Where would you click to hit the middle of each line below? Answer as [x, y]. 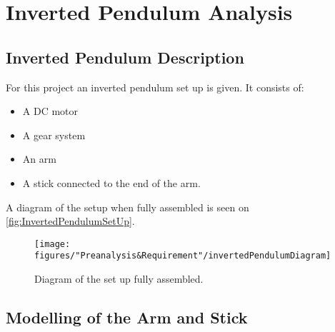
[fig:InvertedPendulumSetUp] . [70, 221]
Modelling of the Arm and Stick [127, 317]
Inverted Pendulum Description [125, 57]
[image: [52, 244]
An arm [39, 159]
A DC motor [50, 111]
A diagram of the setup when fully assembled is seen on [127, 207]
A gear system [54, 135]
